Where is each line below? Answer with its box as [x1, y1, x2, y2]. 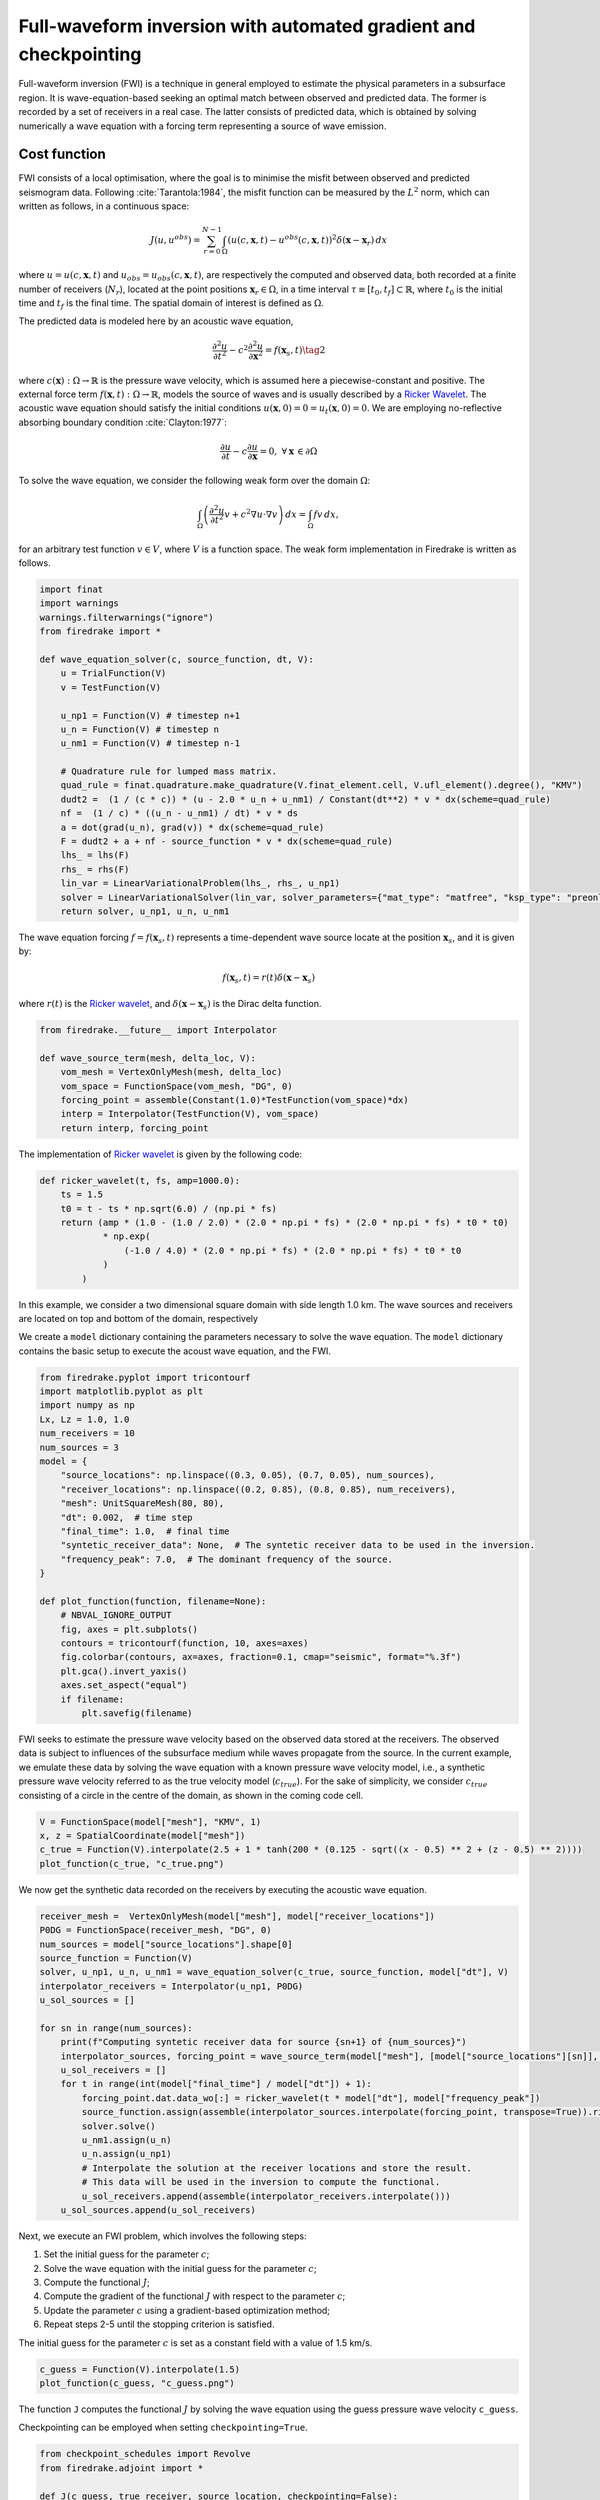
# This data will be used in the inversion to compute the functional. [81, 2176, 441, 2188]
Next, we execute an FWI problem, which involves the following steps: [18, 2230, 307, 2242]
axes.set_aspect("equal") [60, 1680, 188, 1691]
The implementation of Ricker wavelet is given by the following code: [18, 1148, 303, 1160]
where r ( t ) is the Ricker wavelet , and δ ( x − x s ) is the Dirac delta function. [18, 998, 322, 1012]
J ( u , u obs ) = [150, 233, 201, 246]
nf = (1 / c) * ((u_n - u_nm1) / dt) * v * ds [60, 808, 299, 819]
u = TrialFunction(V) [60, 668, 167, 679]
